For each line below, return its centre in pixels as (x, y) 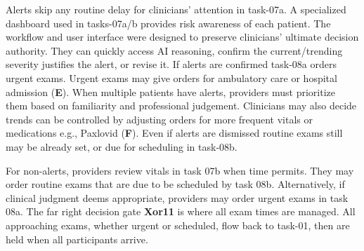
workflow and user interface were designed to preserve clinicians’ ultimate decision (182, 37)
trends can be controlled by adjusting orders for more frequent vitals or (159, 119)
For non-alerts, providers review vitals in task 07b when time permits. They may (180, 170)
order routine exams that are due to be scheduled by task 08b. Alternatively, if (175, 184)
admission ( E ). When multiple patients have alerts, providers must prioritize (170, 91)
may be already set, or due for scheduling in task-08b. (122, 146)
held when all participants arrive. (77, 239)
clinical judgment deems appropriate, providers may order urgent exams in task (177, 197)
